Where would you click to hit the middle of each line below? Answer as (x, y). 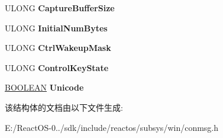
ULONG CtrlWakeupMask (58, 48)
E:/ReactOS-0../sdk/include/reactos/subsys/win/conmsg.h (112, 127)
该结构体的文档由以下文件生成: (64, 107)
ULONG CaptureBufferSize (60, 8)
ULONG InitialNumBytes (56, 28)
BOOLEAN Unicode (44, 87)
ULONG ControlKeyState (57, 67)
